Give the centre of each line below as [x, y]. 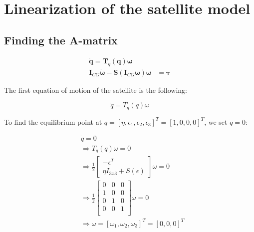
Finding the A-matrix [61, 40]
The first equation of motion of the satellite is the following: [96, 90]
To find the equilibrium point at [53, 121]
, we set [216, 121]
